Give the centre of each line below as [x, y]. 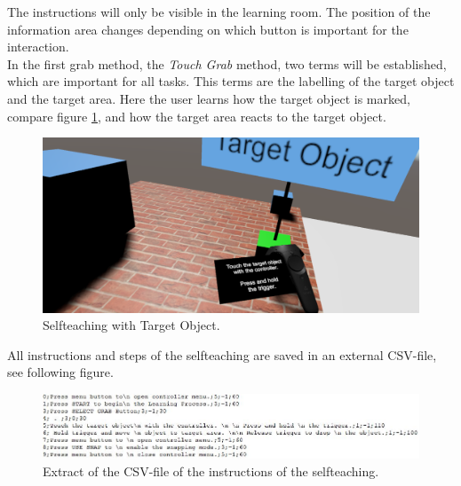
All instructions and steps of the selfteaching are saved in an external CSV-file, [222, 354]
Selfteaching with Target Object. [131, 325]
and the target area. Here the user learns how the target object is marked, [209, 98]
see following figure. [60, 372]
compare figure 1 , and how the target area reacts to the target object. [197, 116]
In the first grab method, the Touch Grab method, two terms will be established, [227, 63]
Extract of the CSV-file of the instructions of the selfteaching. [211, 470]
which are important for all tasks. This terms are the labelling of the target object [231, 81]
